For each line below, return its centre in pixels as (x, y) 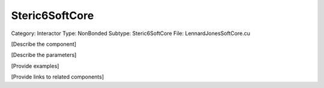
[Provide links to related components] (58, 77)
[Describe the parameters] (44, 55)
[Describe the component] (44, 44)
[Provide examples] (35, 66)
